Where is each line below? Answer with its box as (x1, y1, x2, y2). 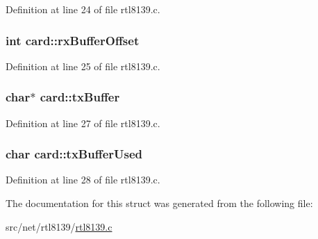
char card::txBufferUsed (6, 145, 143, 163)
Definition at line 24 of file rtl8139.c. (6, 2, 160, 16)
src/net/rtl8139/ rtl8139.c (6, 219, 112, 233)
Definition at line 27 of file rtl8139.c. (6, 115, 160, 130)
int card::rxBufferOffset (6, 31, 140, 49)
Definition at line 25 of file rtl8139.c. (6, 58, 160, 73)
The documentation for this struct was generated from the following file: (6, 196, 313, 211)
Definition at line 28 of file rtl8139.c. (6, 172, 160, 187)
